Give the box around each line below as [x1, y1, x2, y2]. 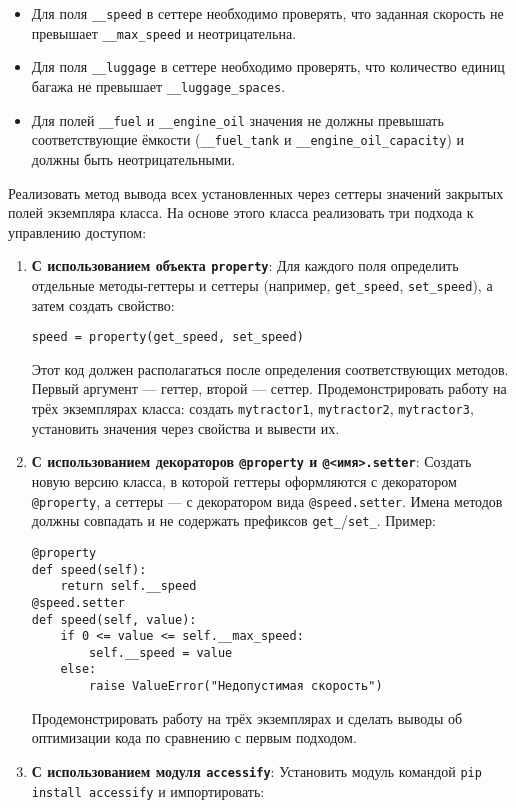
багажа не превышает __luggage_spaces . [31, 75, 286, 96]
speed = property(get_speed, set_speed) [31, 330, 304, 345]
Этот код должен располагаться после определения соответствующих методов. [31, 358, 509, 379]
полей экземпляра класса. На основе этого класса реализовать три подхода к [8, 202, 474, 223]
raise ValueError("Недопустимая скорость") [89, 679, 383, 694]
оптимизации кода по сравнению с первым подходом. [31, 727, 357, 748]
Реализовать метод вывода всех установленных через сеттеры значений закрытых [8, 182, 504, 203]
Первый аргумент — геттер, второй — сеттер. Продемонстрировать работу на [31, 378, 507, 399]
